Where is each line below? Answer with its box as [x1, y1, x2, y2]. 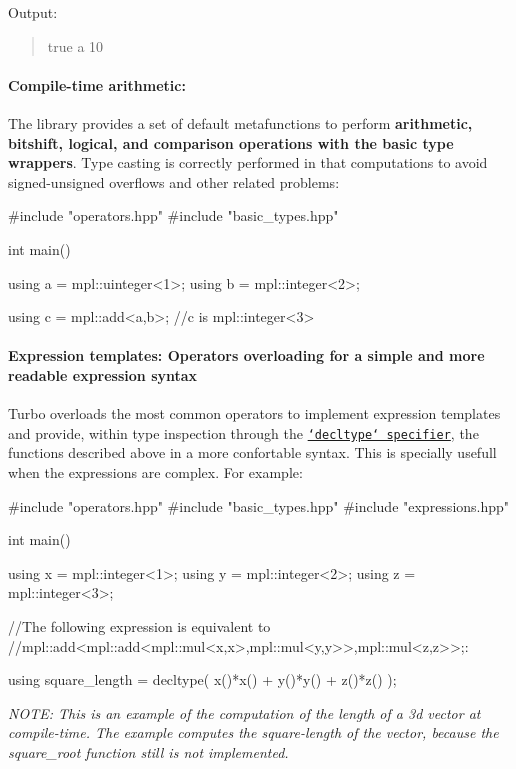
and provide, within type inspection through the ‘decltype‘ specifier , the [8, 422, 479, 443]
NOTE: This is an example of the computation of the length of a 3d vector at [8, 702, 481, 723]
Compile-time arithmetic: [8, 74, 186, 95]
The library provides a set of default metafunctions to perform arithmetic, [8, 112, 473, 133]
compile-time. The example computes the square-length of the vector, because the [8, 722, 499, 743]
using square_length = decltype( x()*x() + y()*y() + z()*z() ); [8, 669, 397, 690]
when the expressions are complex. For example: [8, 461, 303, 482]
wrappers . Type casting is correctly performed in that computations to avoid [8, 152, 488, 173]
